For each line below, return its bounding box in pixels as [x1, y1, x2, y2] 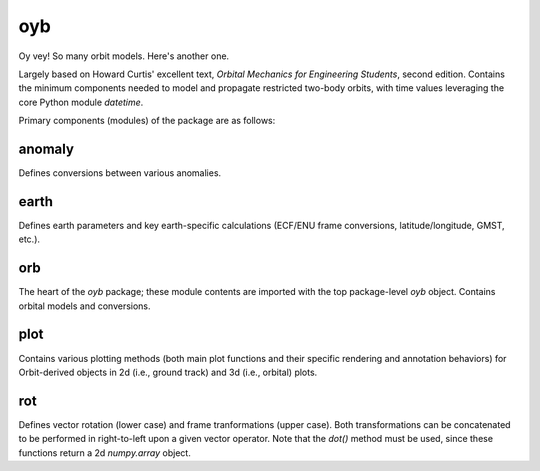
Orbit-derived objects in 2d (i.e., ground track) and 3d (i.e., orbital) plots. [18, 366, 318, 378]
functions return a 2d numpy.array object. [18, 446, 192, 459]
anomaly [18, 140, 75, 157]
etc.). [18, 233, 40, 245]
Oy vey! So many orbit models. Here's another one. [18, 50, 230, 62]
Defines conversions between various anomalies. [18, 167, 222, 179]
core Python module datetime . [18, 96, 144, 108]
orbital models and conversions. [18, 300, 151, 312]
